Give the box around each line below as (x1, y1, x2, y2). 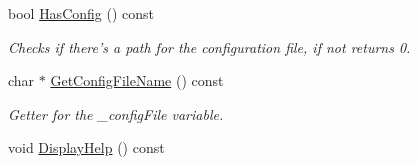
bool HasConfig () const (8, 3, 155, 23)
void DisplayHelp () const (8, 137, 165, 158)
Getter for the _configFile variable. (8, 103, 224, 124)
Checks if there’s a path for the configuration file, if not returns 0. (8, 36, 411, 57)
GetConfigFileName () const (50, 70, 224, 91)
